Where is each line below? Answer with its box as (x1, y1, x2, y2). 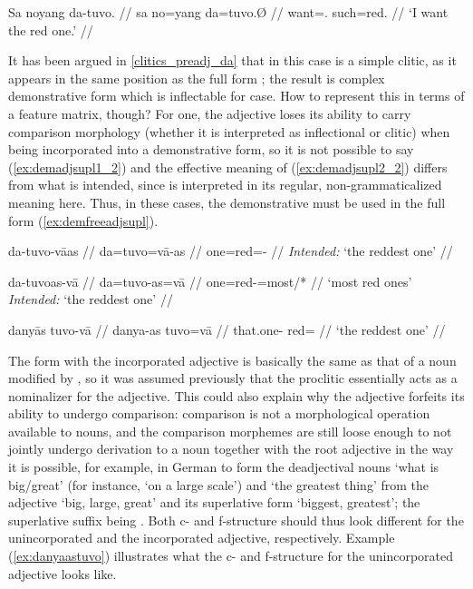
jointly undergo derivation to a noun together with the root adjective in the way (8, 439, 454, 458)
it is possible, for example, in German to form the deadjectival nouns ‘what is (8, 457, 439, 476)
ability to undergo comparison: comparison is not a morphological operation (8, 404, 430, 423)
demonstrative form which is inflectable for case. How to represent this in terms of (8, 86, 465, 105)
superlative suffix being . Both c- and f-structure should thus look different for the (8, 510, 464, 529)
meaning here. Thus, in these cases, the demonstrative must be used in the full (8, 192, 446, 211)
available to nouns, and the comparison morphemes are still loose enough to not (8, 421, 452, 440)
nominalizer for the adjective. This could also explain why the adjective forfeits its (8, 386, 465, 405)
